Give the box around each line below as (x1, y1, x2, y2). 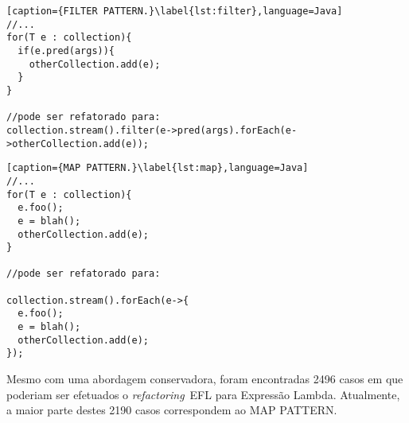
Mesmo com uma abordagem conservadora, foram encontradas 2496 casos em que (6, 371, 403, 387)
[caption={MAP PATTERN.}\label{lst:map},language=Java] (6, 162, 309, 174)
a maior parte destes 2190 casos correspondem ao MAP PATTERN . (6, 402, 337, 418)
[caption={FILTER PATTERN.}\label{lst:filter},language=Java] (6, 6, 343, 17)
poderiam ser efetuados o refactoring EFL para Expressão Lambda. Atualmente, (6, 386, 400, 402)
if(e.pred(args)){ (18, 45, 115, 56)
